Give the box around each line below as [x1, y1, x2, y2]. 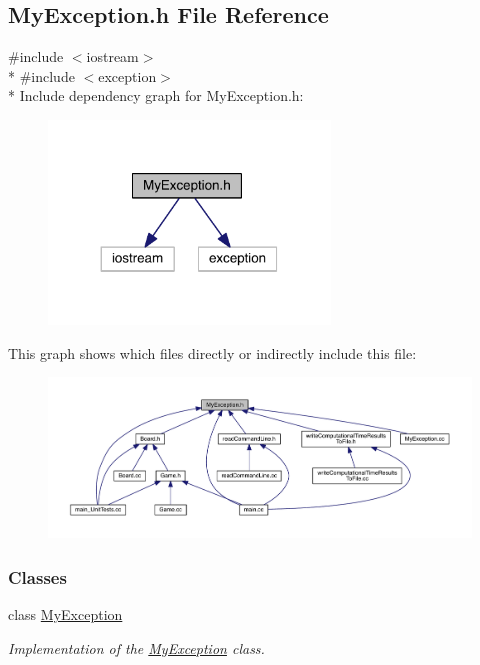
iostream [86, 46, 139, 67]
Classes [8, 564, 67, 589]
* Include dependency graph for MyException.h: [8, 85, 304, 106]
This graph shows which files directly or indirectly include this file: [8, 342, 417, 363]
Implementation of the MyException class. [8, 637, 265, 658]
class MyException [8, 604, 123, 625]
